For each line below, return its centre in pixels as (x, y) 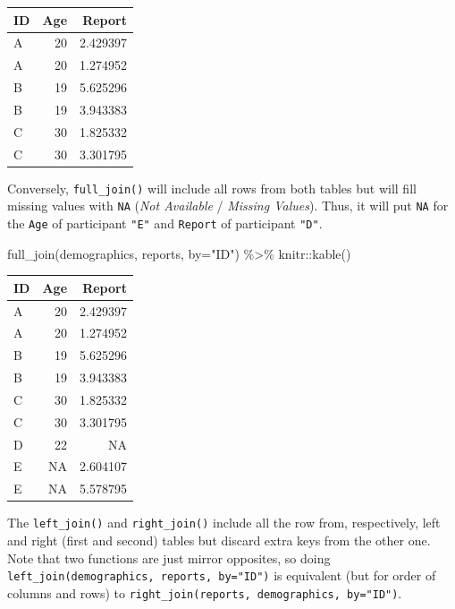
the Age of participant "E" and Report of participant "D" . (165, 223)
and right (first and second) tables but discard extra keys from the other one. (219, 540)
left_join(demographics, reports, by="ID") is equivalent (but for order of (222, 575)
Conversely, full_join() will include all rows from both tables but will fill (212, 188)
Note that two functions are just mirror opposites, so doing (169, 558)
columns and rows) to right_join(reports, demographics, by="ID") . (205, 592)
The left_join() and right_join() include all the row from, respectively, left (224, 523)
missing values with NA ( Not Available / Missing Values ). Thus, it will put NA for (228, 206)
